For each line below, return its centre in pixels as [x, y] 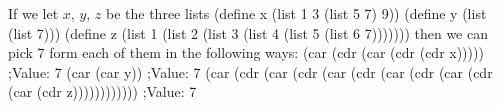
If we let [33, 13]
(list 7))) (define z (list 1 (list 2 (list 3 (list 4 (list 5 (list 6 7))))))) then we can [248, 32]
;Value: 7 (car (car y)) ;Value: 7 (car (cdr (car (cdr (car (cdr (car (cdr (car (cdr [250, 71]
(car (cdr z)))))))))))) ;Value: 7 [102, 91]
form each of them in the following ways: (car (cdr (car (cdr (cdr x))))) [266, 52]
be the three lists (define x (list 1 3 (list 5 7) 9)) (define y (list [296, 13]
